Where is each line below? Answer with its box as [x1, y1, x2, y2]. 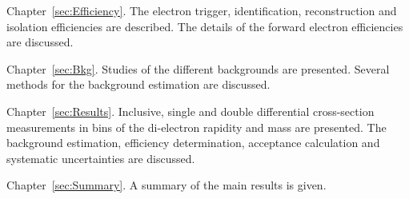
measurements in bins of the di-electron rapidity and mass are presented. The [6, 118, 387, 135]
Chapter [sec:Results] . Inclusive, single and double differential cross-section [6, 102, 375, 119]
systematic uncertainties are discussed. [6, 149, 195, 166]
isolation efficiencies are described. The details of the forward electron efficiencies [6, 18, 403, 34]
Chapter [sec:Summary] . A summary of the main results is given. [6, 177, 327, 193]
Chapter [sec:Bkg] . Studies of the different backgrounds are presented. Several [6, 60, 390, 77]
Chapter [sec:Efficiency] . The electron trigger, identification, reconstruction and [6, 2, 397, 18]
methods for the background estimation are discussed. [6, 76, 271, 93]
